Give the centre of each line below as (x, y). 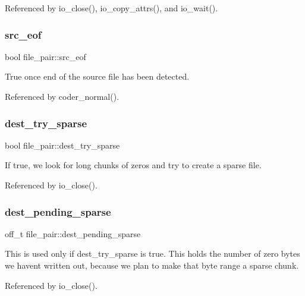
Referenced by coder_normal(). (62, 96)
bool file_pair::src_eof (45, 56)
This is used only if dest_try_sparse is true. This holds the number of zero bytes (152, 254)
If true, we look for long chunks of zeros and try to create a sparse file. (133, 165)
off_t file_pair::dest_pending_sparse (73, 233)
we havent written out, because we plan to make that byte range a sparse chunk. (152, 265)
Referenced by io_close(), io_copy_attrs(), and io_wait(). (111, 8)
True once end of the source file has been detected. (97, 76)
